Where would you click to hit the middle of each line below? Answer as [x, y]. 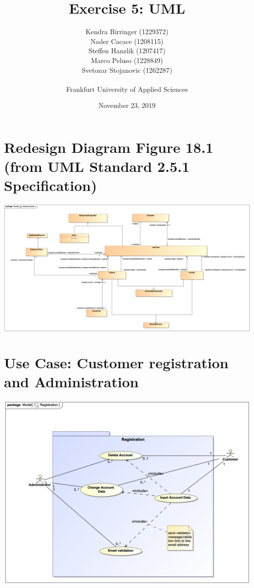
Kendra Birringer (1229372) [127, 31]
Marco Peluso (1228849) [127, 60]
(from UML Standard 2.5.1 [97, 166]
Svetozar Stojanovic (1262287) [127, 70]
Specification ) [51, 185]
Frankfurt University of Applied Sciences [127, 89]
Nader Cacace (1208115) [127, 41]
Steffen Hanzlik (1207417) [127, 51]
